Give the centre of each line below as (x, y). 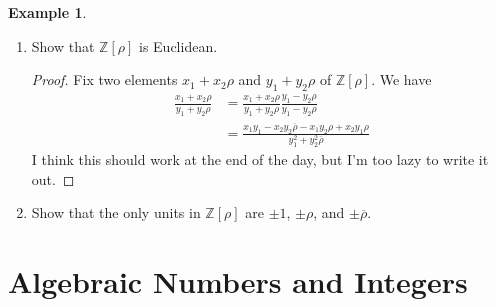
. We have (401, 79)
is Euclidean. (178, 45)
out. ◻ (53, 178)
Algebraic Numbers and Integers (238, 281)
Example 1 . (47, 12)
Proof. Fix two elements (104, 79)
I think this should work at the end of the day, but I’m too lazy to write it (260, 159)
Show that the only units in (116, 212)
